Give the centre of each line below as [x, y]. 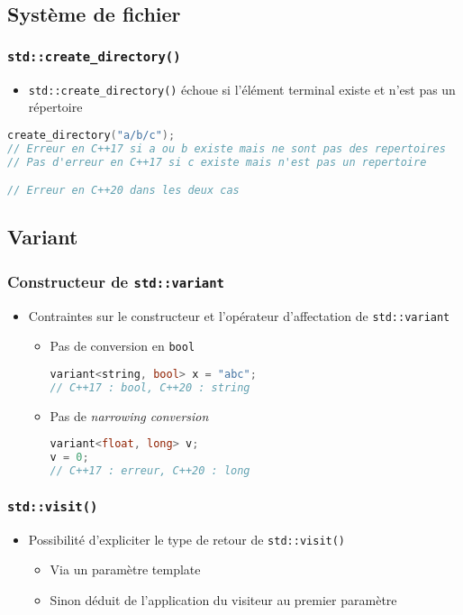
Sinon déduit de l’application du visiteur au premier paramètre [223, 599]
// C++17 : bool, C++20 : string [150, 387]
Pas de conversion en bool [123, 346]
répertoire [55, 107]
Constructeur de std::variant [116, 281]
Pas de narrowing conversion [129, 415]
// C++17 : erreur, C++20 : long [150, 470]
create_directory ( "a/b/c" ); [91, 135]
